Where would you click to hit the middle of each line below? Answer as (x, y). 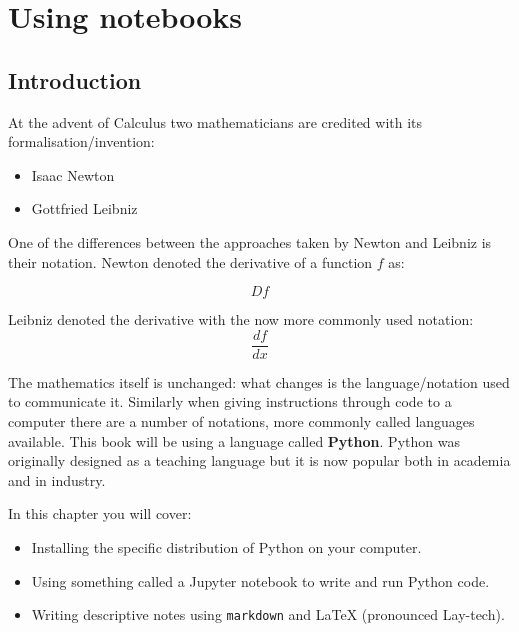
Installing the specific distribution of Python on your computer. (226, 546)
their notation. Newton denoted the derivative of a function (190, 261)
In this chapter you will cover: (100, 513)
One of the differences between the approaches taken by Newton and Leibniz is (250, 241)
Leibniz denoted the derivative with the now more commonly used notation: (241, 319)
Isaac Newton (73, 174)
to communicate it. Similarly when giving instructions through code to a (230, 401)
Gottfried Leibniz (84, 208)
